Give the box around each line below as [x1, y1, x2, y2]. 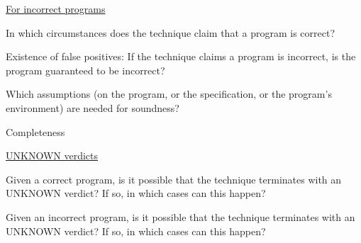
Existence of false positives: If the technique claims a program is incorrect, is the [6, 49, 356, 64]
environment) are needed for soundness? [6, 100, 179, 115]
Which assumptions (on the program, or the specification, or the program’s [6, 86, 332, 101]
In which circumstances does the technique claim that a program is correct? [6, 25, 335, 40]
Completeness [6, 124, 65, 139]
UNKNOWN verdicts [6, 148, 99, 163]
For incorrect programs [6, 1, 106, 16]
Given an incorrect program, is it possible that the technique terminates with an [6, 209, 355, 224]
